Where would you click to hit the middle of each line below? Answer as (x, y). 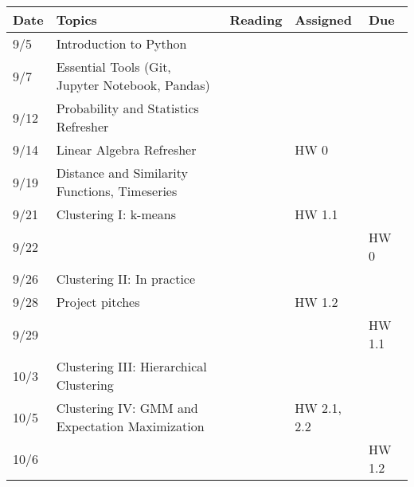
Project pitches (98, 302)
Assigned (323, 20)
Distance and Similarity (122, 173)
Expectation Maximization (130, 426)
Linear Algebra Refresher (126, 149)
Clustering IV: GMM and (127, 408)
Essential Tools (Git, (113, 67)
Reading (256, 20)
